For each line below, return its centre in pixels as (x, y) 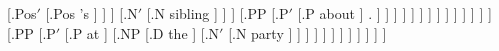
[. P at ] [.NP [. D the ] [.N (142, 32)
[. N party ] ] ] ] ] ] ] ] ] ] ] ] (307, 32)
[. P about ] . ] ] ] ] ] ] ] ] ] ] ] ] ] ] (394, 13)
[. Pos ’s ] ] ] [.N (91, 13)
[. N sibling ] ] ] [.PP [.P (217, 13)
